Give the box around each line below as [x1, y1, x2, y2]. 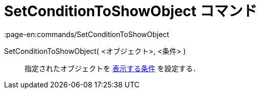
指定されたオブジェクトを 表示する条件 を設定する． [25, 64, 200, 73]
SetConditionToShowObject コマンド [4, 3, 257, 20]
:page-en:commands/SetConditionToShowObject [4, 29, 170, 39]
